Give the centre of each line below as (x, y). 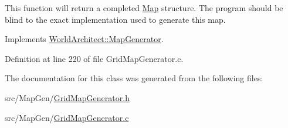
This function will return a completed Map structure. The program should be (144, 8)
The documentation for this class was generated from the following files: (134, 78)
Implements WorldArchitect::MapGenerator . (84, 39)
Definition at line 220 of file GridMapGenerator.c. (94, 58)
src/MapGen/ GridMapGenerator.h (67, 97)
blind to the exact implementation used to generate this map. (115, 19)
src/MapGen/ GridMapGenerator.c (67, 117)
